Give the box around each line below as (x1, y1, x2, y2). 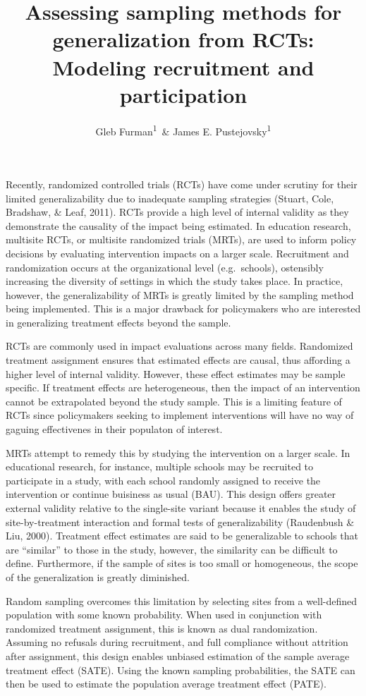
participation (119, 80, 248, 109)
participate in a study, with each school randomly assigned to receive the (6, 472, 321, 487)
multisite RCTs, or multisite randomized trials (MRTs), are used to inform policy (6, 232, 357, 247)
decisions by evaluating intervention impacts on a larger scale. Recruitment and (6, 245, 349, 260)
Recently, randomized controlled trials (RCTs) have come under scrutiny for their (6, 176, 358, 191)
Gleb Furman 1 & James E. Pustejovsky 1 (95, 121, 272, 138)
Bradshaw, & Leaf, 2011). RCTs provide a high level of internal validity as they (6, 204, 349, 219)
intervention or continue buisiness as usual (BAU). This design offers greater (6, 487, 336, 501)
